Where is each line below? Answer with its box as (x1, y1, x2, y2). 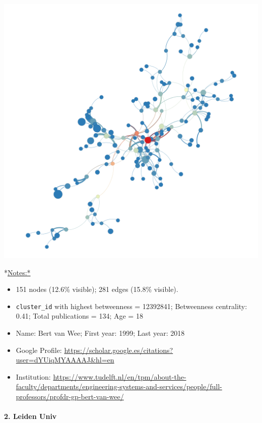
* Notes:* (4, 267, 31, 277)
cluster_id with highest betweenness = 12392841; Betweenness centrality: (16, 300, 247, 311)
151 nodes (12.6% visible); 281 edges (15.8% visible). (16, 284, 178, 294)
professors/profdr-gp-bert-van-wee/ (16, 391, 124, 401)
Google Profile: (16, 344, 62, 355)
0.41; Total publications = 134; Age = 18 (16, 311, 143, 321)
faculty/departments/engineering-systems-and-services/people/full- (16, 381, 222, 392)
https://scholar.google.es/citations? (64, 344, 173, 355)
